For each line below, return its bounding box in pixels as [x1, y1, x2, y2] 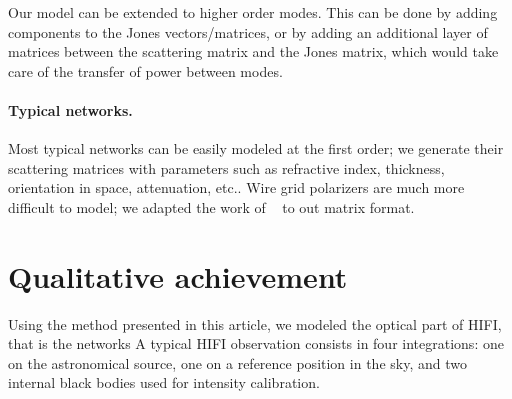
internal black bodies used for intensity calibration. [8, 372, 320, 393]
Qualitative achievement [8, 255, 348, 296]
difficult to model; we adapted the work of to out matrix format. [8, 196, 415, 217]
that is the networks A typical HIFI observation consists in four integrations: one [8, 333, 504, 354]
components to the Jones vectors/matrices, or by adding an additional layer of [8, 21, 488, 42]
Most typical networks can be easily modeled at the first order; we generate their [8, 138, 504, 159]
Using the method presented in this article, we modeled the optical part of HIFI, [8, 313, 502, 334]
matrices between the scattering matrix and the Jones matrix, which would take [8, 41, 499, 62]
